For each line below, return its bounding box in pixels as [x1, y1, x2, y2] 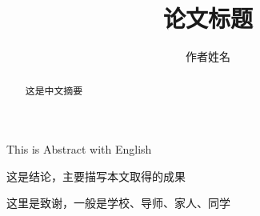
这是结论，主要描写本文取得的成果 [6, 167, 186, 184]
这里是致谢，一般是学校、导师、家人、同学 [6, 194, 230, 211]
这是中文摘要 [25, 83, 83, 97]
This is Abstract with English [6, 141, 152, 158]
